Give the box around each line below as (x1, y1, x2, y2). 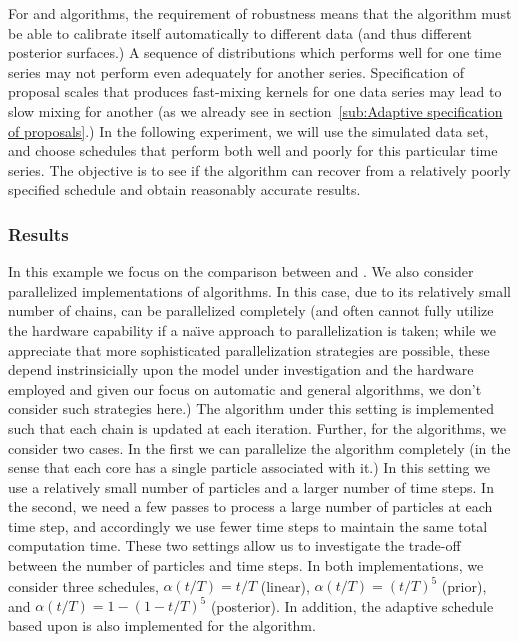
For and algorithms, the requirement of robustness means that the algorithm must (8, 3, 512, 23)
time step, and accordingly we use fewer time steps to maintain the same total (8, 515, 488, 536)
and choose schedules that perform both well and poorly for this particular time (8, 140, 498, 161)
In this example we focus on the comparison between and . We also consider (8, 261, 474, 282)
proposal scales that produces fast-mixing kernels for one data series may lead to (8, 81, 502, 102)
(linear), (260, 575, 310, 596)
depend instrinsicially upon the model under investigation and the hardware (8, 359, 474, 380)
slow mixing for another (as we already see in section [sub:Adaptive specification (8, 100, 503, 121)
